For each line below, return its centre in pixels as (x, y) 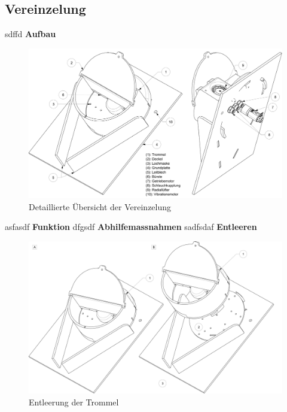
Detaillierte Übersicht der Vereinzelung (100, 206)
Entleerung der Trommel (74, 402)
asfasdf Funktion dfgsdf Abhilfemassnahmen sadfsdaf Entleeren (131, 227)
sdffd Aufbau (30, 34)
